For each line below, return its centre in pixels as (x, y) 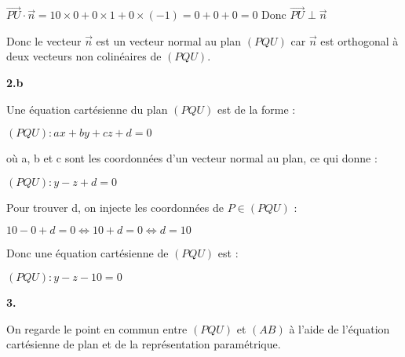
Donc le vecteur (44, 40)
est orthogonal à (359, 40)
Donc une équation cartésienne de (88, 253)
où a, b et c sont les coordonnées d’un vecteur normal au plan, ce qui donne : (192, 158)
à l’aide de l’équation (339, 328)
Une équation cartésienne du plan (87, 109)
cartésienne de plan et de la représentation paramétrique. (144, 344)
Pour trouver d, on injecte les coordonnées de (115, 207)
